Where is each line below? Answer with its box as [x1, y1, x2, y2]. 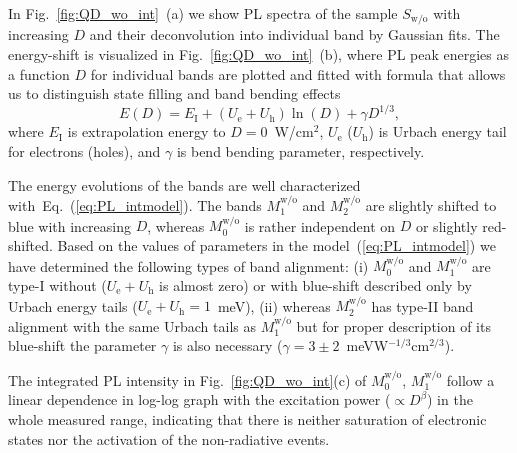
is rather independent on [244, 215, 396, 236]
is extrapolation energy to [67, 121, 226, 142]
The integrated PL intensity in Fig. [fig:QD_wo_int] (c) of [8, 369, 367, 390]
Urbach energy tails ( [8, 295, 138, 316]
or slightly [415, 215, 478, 236]
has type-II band [371, 295, 474, 316]
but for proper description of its [296, 315, 491, 336]
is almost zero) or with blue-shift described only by [159, 274, 472, 295]
